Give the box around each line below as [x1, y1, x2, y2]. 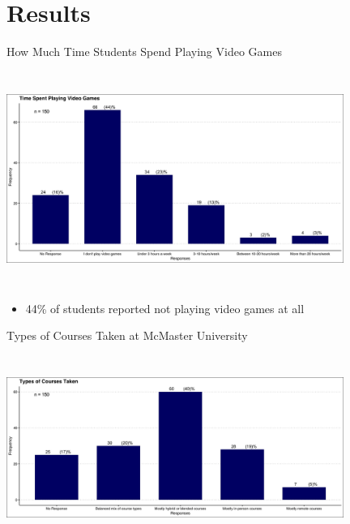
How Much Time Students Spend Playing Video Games [6, 43, 282, 60]
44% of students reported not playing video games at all [25, 299, 305, 316]
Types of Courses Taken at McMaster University [6, 327, 248, 344]
